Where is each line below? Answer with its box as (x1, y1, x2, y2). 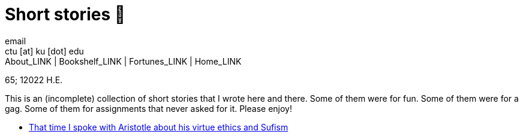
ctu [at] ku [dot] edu (5, 45, 84, 56)
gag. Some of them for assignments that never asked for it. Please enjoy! (5, 103, 293, 114)
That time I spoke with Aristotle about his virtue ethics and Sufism (29, 121, 288, 132)
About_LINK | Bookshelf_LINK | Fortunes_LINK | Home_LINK (5, 56, 242, 66)
